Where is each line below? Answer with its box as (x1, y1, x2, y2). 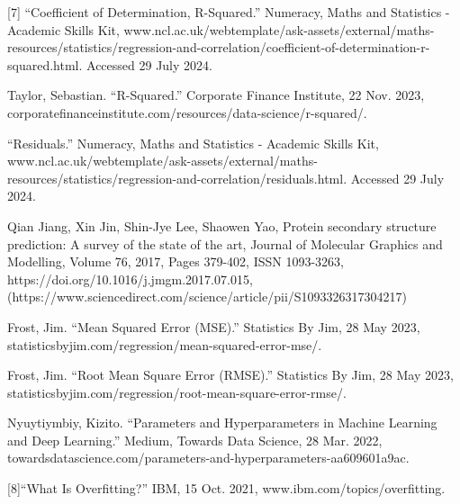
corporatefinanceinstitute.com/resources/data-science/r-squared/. (7, 103, 367, 121)
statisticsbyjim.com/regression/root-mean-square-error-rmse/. (7, 382, 347, 401)
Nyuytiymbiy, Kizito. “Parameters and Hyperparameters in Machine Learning (7, 413, 437, 432)
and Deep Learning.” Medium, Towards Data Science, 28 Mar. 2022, (7, 430, 383, 449)
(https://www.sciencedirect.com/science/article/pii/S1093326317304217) (7, 287, 408, 306)
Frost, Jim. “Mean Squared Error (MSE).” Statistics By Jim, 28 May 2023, (7, 317, 420, 336)
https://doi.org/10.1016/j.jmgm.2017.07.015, (7, 269, 253, 288)
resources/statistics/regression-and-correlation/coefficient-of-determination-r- (7, 38, 430, 57)
